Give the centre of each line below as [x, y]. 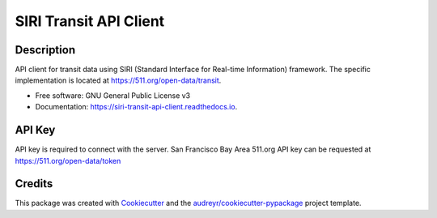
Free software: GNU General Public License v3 [113, 95]
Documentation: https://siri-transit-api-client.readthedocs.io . [136, 107]
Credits [34, 184]
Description [45, 50]
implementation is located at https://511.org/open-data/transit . [118, 80]
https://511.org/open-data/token [68, 160]
